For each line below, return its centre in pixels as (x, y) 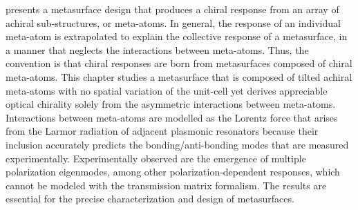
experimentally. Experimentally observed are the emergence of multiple (156, 158)
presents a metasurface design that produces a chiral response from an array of (172, 9)
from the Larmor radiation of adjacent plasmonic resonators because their (162, 131)
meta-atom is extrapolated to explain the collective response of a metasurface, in (177, 36)
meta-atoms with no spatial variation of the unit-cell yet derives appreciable (167, 90)
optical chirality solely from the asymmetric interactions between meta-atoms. (171, 104)
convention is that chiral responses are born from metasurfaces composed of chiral (179, 63)
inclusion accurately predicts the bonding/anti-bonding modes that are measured (177, 144)
